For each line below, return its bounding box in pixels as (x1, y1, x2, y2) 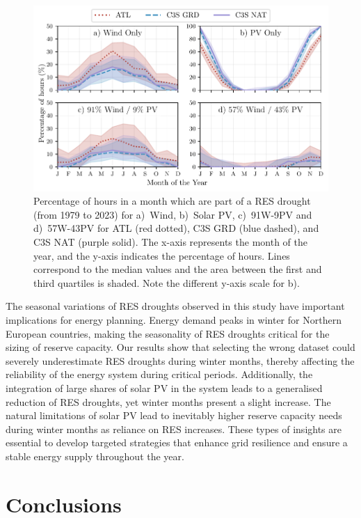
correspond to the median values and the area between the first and (33, 262, 322, 276)
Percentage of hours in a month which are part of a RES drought (33, 194, 311, 208)
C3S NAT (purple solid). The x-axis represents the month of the (33, 235, 307, 249)
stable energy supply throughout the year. (6, 448, 184, 463)
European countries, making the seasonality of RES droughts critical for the (6, 326, 330, 340)
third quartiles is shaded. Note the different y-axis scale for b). (33, 275, 300, 290)
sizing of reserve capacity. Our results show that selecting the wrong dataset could (6, 340, 355, 354)
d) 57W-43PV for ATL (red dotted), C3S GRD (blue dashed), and (33, 221, 319, 235)
